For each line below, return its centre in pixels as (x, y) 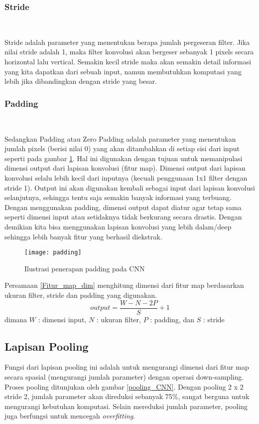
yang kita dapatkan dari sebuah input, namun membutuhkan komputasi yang (123, 71)
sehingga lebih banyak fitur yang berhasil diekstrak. (83, 236)
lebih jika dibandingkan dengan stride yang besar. (81, 81)
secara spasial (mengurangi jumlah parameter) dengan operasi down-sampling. (124, 377)
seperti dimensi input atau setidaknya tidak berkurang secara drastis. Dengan (123, 217)
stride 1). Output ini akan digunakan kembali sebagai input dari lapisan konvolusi (130, 187)
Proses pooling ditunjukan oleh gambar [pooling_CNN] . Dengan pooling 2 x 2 (124, 386)
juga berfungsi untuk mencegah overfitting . (70, 416)
